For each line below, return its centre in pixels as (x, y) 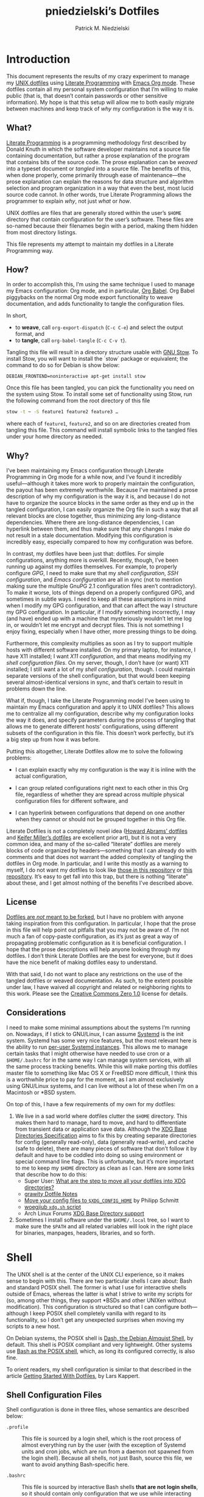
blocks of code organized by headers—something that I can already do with (101, 850)
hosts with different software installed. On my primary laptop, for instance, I (101, 650)
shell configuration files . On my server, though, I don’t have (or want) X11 (97, 663)
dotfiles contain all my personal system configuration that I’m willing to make (102, 89)
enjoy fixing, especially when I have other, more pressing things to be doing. (102, 631)
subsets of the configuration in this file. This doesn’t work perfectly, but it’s (100, 733)
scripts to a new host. (33, 1326)
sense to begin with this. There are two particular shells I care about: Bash (100, 1281)
